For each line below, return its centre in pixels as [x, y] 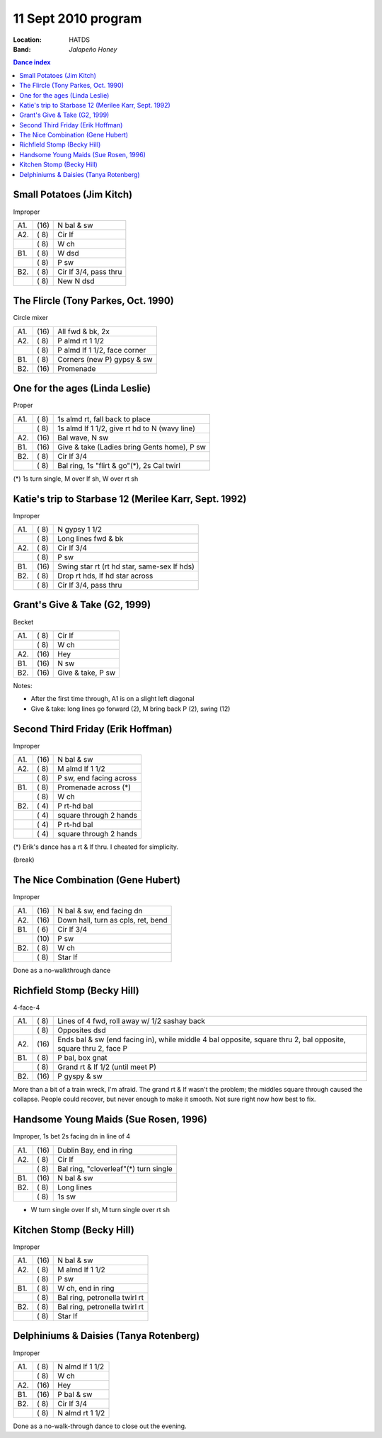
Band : [22, 49]
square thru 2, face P [92, 1048]
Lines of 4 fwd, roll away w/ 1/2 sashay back [131, 1021]
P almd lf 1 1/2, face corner [102, 350]
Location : [27, 40]
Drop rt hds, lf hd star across [105, 576]
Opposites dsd [82, 1030]
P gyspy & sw [80, 1076]
